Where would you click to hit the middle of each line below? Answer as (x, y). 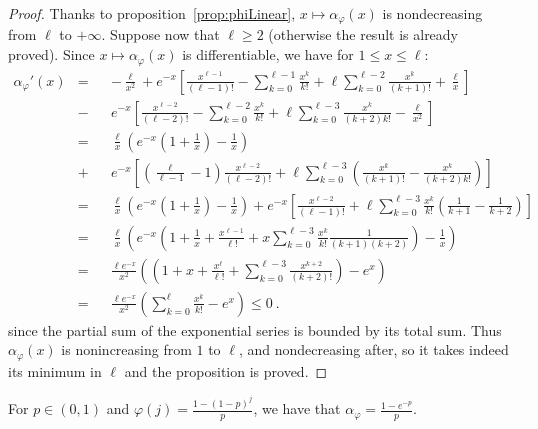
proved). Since (51, 54)
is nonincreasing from (126, 349)
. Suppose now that (160, 34)
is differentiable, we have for (268, 54)
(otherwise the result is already (363, 34)
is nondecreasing (432, 13)
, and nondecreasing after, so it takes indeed (373, 349)
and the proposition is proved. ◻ (226, 370)
